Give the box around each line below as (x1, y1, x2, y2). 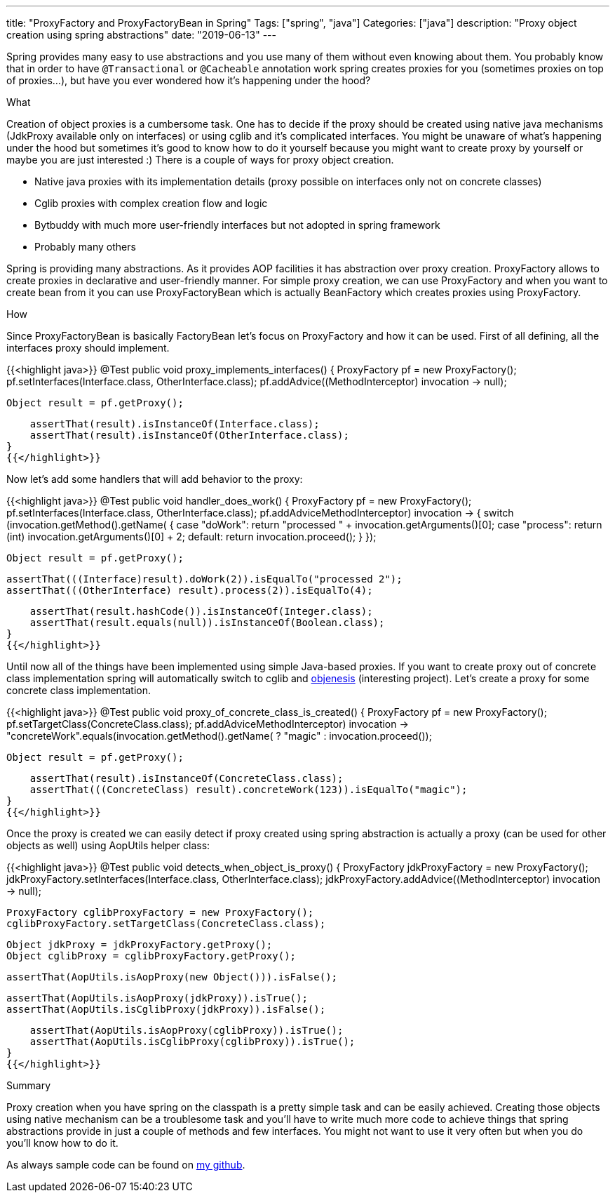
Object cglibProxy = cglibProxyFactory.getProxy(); (6, 950, 297, 961)
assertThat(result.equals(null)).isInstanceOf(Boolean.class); (29, 617, 385, 628)
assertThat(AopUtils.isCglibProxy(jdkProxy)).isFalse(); (6, 1004, 326, 1015)
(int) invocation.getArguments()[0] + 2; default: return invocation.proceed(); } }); (6, 531, 377, 543)
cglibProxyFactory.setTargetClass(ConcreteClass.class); (6, 918, 326, 929)
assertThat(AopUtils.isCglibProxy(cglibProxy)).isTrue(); (29, 1036, 356, 1047)
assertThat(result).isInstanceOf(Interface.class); (29, 418, 320, 430)
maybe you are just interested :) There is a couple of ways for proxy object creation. (6, 154, 394, 166)
